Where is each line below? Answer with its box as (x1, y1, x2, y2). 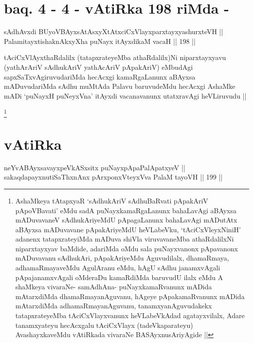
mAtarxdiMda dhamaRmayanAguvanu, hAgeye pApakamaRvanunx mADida (15, 291, 245, 301)
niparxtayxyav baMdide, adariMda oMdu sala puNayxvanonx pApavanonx (15, 243, 238, 253)
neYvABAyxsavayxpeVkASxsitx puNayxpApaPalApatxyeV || (4, 162, 185, 172)
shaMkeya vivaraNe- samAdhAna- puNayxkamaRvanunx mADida (15, 282, 212, 292)
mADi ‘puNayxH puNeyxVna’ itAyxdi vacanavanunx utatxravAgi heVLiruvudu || (4, 90, 247, 101)
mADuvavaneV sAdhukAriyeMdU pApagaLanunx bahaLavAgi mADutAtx (15, 215, 237, 225)
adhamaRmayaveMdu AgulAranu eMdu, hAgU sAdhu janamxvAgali (15, 262, 220, 273)
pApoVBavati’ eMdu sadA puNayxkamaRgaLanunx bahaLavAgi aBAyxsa (15, 205, 237, 215)
